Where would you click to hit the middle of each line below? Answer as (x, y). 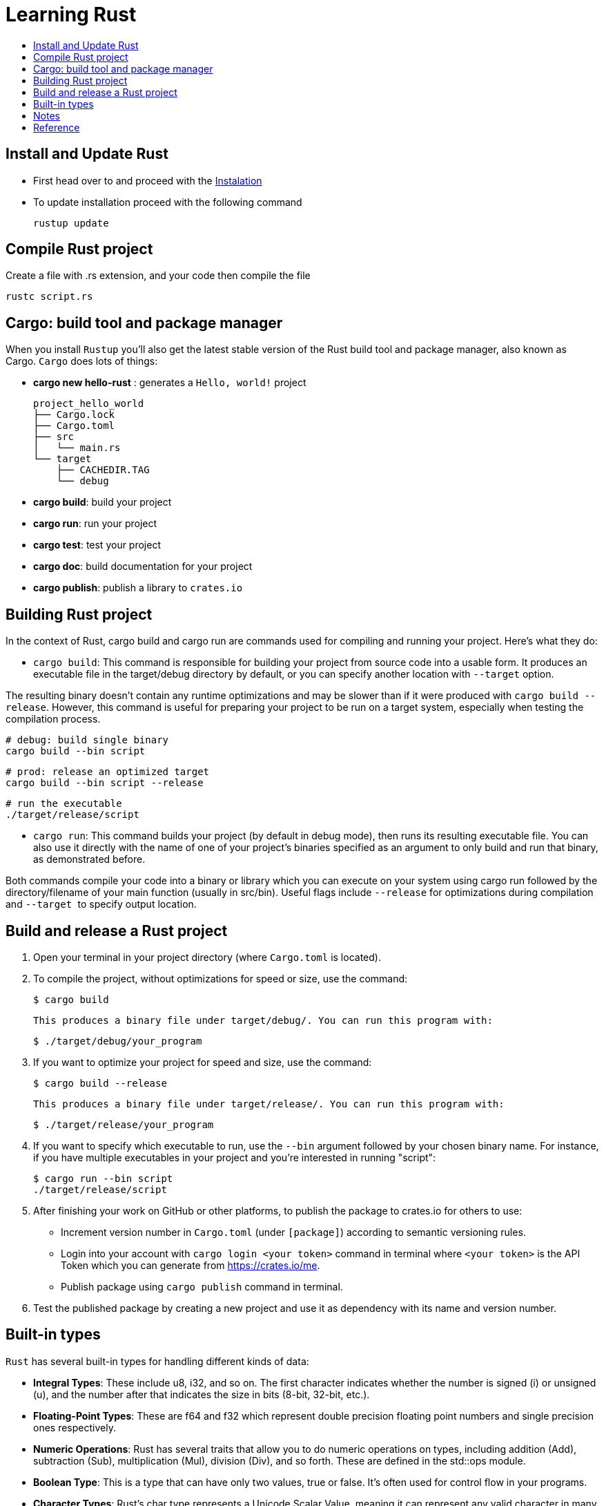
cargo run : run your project (95, 524)
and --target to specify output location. (101, 904)
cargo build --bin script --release (105, 783)
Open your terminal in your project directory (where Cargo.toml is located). (207, 957)
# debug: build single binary (87, 740)
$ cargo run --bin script (103, 1178)
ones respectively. (75, 1427)
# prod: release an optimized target (108, 772)
